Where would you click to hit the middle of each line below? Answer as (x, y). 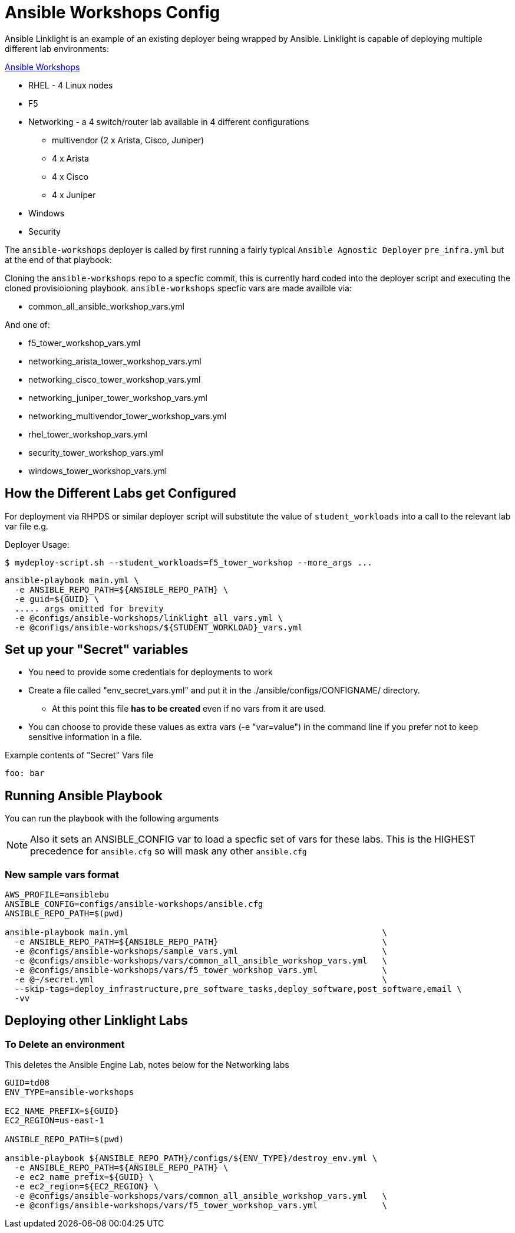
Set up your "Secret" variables (97, 650)
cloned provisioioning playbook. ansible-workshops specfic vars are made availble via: (178, 288)
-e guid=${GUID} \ (57, 599)
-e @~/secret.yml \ (201, 980)
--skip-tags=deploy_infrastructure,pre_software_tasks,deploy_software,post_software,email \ (238, 989)
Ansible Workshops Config (113, 12)
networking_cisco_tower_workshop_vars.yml (115, 379)
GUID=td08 (27, 1083)
